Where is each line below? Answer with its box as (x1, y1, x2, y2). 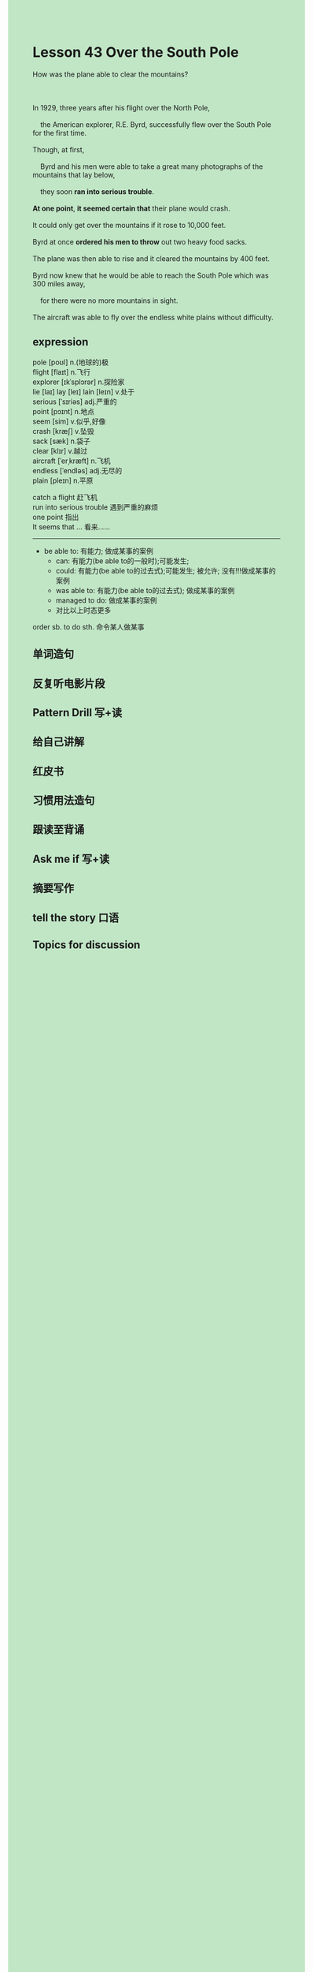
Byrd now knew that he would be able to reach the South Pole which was (32, 271, 270, 280)
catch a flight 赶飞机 (32, 492, 98, 502)
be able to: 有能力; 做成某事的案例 (43, 546, 154, 555)
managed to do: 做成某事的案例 (55, 596, 157, 605)
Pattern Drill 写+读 (32, 706, 123, 719)
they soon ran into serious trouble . (39, 186, 154, 196)
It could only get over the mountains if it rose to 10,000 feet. (32, 220, 226, 230)
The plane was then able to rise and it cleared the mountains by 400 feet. (32, 253, 271, 263)
